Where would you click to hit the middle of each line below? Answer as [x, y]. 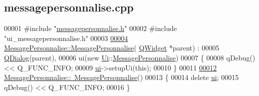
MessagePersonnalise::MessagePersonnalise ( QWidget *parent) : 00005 [112, 48]
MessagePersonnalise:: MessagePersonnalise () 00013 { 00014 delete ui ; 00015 [121, 77]
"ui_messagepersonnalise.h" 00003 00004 [66, 38]
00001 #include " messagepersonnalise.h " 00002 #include [90, 28]
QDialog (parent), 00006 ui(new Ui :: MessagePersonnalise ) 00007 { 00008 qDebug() [130, 57]
